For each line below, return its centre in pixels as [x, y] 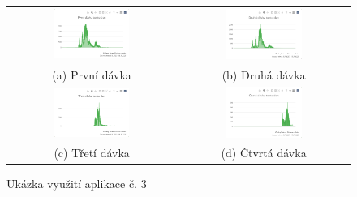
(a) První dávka [92, 74]
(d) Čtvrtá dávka [264, 153]
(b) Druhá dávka [264, 74]
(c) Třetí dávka [92, 153]
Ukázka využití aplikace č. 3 [77, 184]
